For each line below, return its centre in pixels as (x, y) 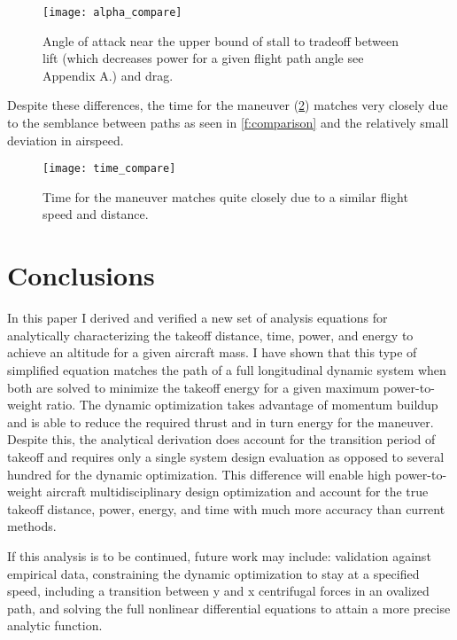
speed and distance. (96, 214)
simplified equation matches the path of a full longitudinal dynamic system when (227, 369)
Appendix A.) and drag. (108, 75)
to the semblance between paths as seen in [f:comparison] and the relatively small (228, 123)
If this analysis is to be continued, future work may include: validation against (219, 555)
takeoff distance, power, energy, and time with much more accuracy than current (226, 508)
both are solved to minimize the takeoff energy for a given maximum (194, 387)
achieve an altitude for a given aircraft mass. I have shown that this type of (212, 352)
